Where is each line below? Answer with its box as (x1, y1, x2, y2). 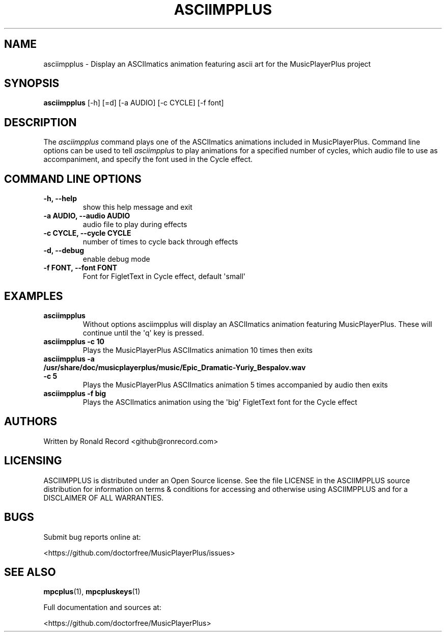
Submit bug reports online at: (43, 532, 141, 541)
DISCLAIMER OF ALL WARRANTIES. (43, 493, 164, 502)
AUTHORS (4, 415, 58, 428)
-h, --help (43, 194, 77, 203)
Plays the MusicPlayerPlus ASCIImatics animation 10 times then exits (82, 345, 313, 354)
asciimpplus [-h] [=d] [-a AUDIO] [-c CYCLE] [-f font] (43, 98, 224, 107)
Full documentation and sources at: (43, 603, 161, 612)
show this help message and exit (82, 203, 192, 212)
